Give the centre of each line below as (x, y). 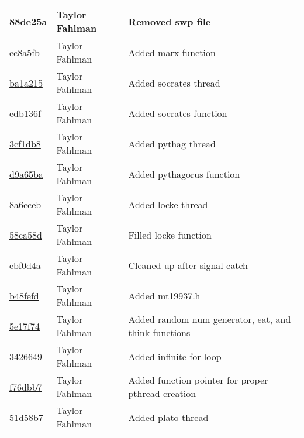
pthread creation (162, 393)
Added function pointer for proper (198, 380)
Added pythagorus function (184, 174)
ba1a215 (26, 82)
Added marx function (172, 52)
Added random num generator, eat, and (210, 319)
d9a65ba (26, 174)
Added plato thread (168, 417)
